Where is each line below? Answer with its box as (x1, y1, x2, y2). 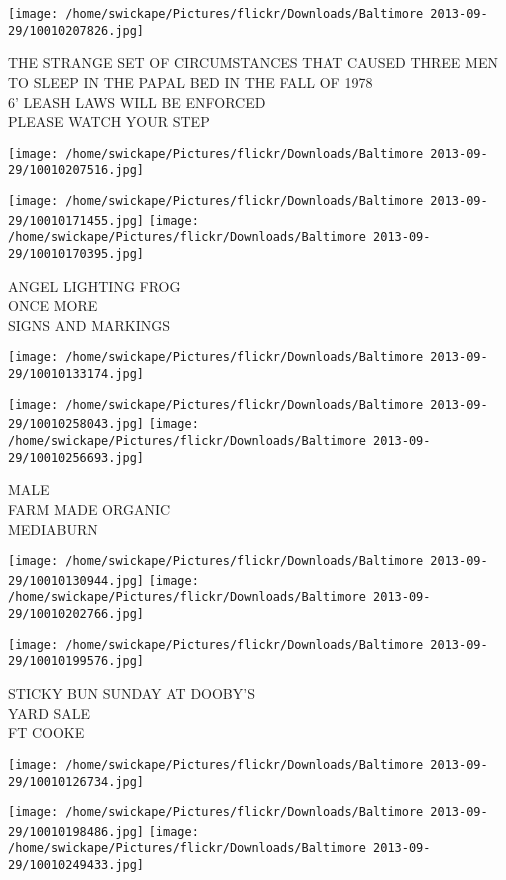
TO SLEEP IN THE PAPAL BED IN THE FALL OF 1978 (8, 71, 373, 92)
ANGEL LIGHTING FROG (8, 275, 181, 296)
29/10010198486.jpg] (8, 824, 145, 839)
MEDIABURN (8, 518, 98, 539)
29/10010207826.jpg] (8, 23, 145, 38)
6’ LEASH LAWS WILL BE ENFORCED (8, 91, 266, 112)
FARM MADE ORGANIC (8, 498, 171, 519)
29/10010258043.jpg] (8, 417, 145, 432)
